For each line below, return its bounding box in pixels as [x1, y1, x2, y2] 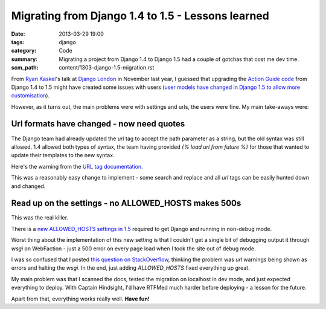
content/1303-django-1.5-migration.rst [59, 64, 155, 71]
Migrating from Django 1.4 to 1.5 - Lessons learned [11, 9, 270, 22]
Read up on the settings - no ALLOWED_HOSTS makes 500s [11, 198, 241, 209]
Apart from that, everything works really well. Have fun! [11, 295, 150, 302]
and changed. [11, 182, 46, 190]
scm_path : [11, 64, 39, 71]
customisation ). [11, 92, 50, 99]
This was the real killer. [11, 214, 69, 221]
